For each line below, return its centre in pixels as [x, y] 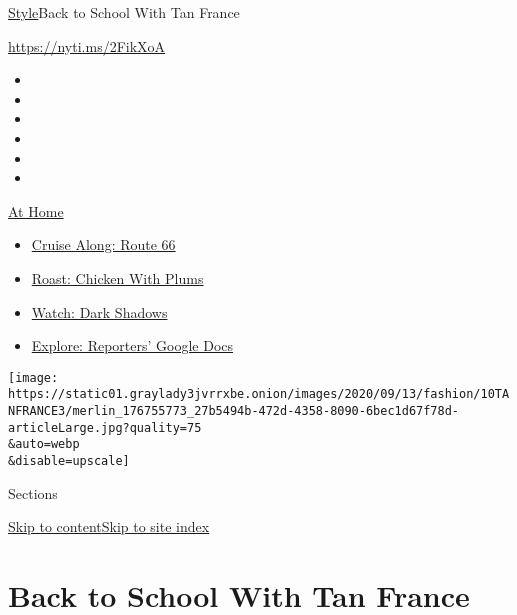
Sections [33, 492]
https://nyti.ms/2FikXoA [87, 45]
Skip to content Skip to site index [109, 526]
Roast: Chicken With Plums [117, 277]
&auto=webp [44, 444]
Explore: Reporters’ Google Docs [132, 345]
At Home [36, 210]
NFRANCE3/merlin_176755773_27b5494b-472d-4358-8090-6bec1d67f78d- [234, 411]
